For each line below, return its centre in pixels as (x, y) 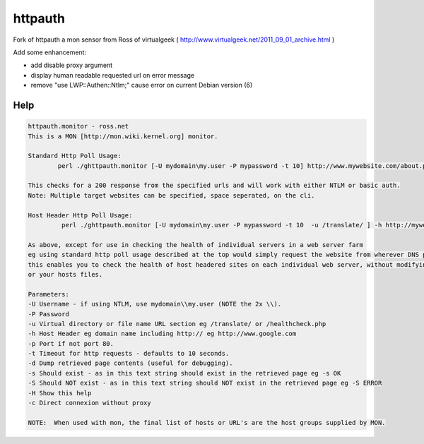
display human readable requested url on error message (112, 75)
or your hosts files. (65, 274)
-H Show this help (60, 393)
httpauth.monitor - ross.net (78, 126)
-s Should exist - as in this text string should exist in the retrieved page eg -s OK (184, 373)
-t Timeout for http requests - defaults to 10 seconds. (129, 354)
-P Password (49, 314)
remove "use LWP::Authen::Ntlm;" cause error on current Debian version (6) (142, 85)
